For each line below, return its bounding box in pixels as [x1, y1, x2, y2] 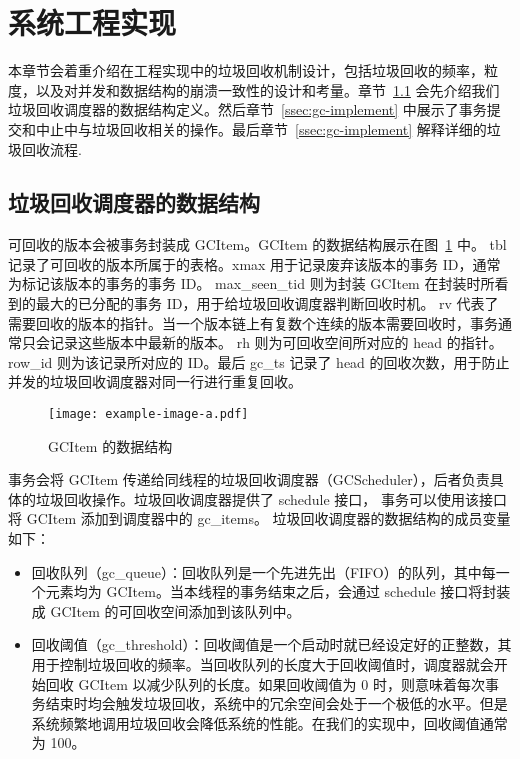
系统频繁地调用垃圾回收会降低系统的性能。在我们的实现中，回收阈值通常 [31, 712, 508, 733]
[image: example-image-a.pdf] [48, 407, 249, 422]
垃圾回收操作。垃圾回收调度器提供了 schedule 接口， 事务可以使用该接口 [35, 488, 507, 509]
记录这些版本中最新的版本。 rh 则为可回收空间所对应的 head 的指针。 [49, 332, 503, 353]
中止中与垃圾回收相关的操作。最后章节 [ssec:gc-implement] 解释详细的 [35, 118, 487, 139]
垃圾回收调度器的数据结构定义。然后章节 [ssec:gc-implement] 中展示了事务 [8, 99, 487, 120]
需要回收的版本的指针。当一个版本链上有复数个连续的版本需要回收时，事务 [8, 312, 498, 333]
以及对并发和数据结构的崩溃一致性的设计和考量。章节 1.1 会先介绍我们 [35, 79, 500, 100]
